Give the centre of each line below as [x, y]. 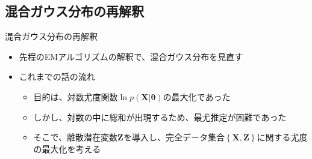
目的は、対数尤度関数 [76, 96]
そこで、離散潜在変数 [76, 137]
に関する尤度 [282, 137]
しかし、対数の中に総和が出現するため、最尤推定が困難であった [160, 117]
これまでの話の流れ [57, 76]
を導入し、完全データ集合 [174, 137]
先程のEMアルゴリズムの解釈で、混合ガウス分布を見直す [131, 56]
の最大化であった [197, 96]
